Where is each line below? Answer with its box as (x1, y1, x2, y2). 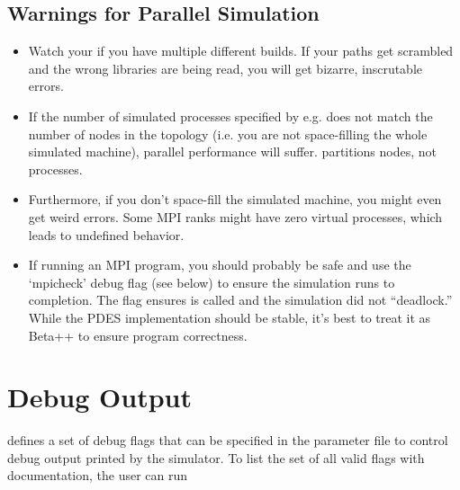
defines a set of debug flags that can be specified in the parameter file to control (7, 431, 448, 450)
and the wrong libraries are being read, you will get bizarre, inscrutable (28, 58, 423, 77)
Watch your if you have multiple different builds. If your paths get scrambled (28, 41, 454, 60)
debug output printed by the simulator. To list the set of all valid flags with (7, 448, 425, 467)
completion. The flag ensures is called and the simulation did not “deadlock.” (28, 290, 453, 309)
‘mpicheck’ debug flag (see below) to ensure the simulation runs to (28, 272, 395, 291)
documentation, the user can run (7, 466, 188, 485)
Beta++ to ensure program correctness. (28, 325, 248, 344)
